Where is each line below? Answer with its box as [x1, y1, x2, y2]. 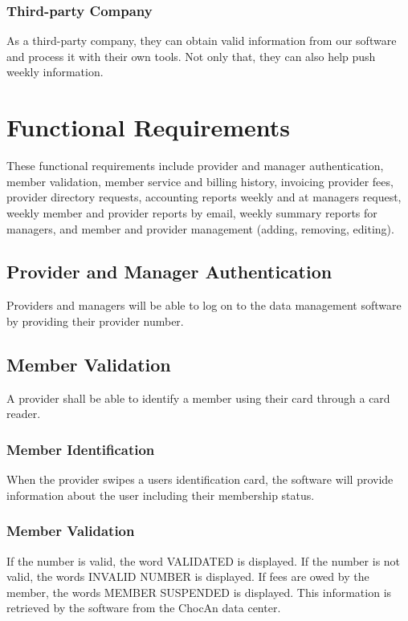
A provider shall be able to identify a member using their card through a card [6, 389, 390, 406]
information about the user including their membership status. [6, 486, 315, 503]
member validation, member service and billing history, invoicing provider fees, [6, 172, 394, 189]
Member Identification [6, 439, 155, 459]
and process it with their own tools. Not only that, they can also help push [6, 47, 376, 64]
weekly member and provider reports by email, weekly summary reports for [6, 204, 377, 221]
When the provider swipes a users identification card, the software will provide [6, 471, 394, 488]
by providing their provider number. [6, 312, 184, 329]
